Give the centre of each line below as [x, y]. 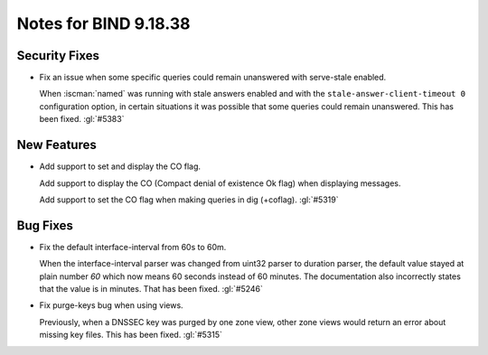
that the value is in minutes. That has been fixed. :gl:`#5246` [151, 289]
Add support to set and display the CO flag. [120, 166]
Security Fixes [58, 56]
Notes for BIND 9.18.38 [103, 23]
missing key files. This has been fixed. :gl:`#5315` [131, 335]
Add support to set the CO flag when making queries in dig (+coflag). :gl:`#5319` [189, 200]
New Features [56, 145]
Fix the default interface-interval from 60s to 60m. [133, 247]
